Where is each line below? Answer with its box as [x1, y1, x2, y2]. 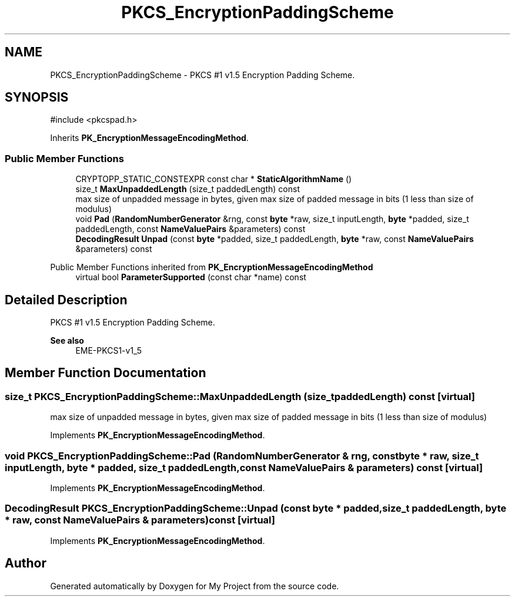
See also [50, 335, 84, 346]
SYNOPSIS [5, 90, 69, 105]
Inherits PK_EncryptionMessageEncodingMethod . [50, 133, 249, 143]
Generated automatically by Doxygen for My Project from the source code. [50, 580, 339, 591]
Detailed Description [5, 292, 128, 307]
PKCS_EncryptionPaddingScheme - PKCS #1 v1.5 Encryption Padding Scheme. [50, 69, 355, 80]
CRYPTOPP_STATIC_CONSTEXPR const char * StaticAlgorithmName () [75, 174, 352, 184]
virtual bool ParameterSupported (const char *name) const [75, 272, 306, 283]
